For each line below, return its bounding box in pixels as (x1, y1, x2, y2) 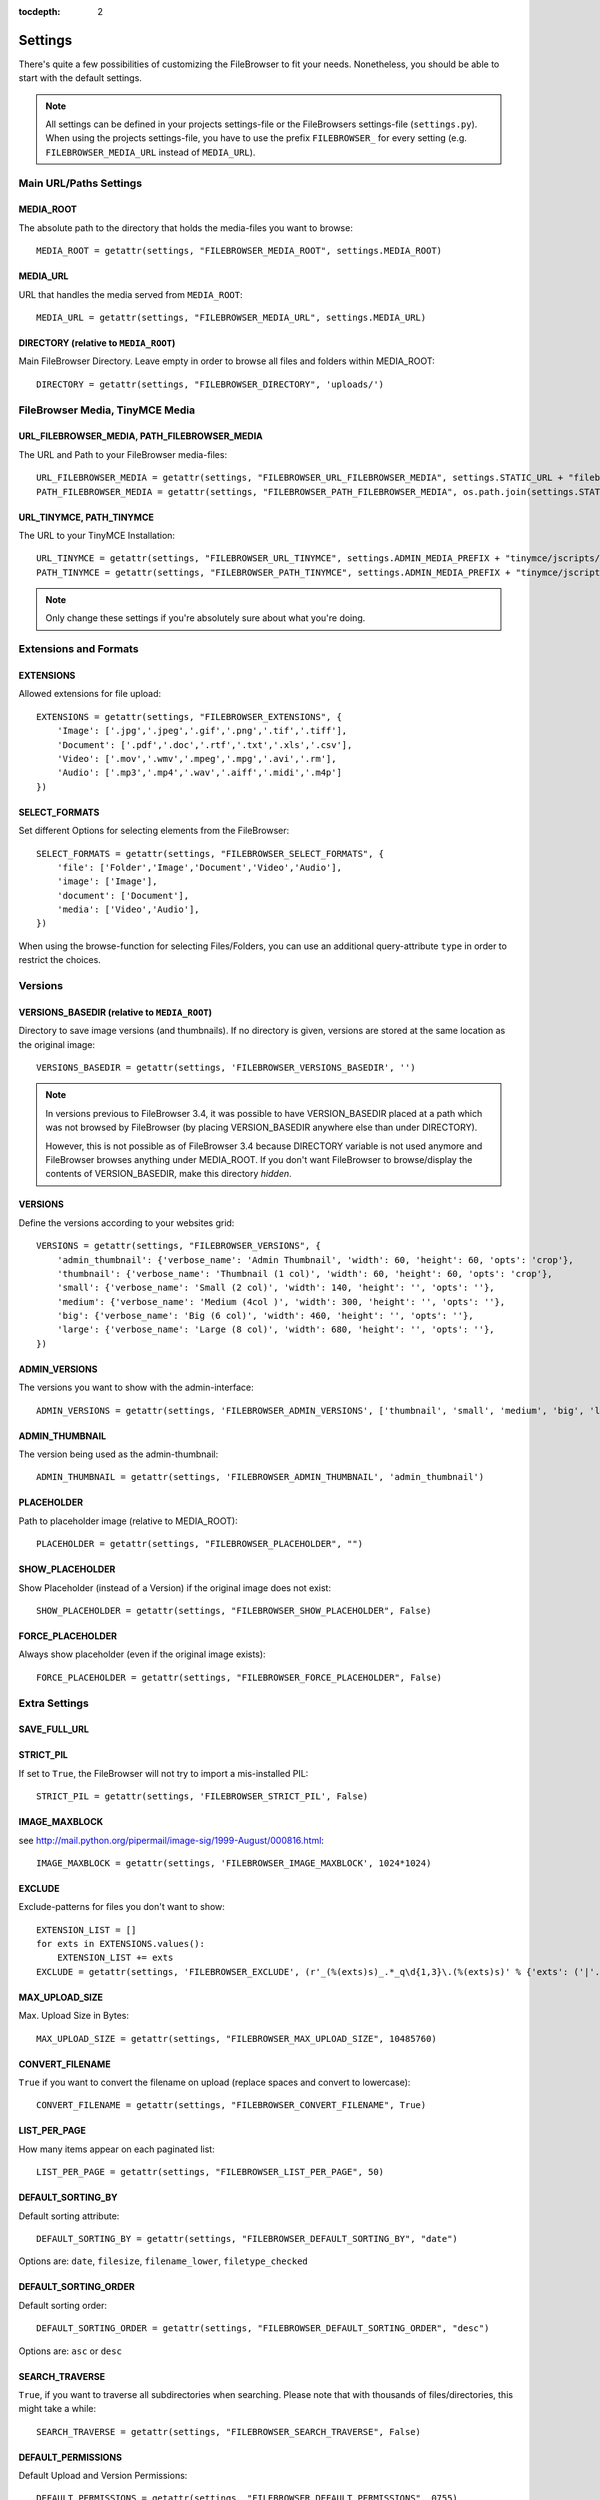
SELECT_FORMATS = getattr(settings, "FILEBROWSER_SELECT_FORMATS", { (36, 848, 385, 859)
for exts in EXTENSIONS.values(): (36, 1938, 205, 1950)
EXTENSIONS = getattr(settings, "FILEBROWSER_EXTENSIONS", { (36, 711, 342, 722)
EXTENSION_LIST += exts (56, 1952, 174, 1964)
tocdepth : (18, 6, 61, 17)
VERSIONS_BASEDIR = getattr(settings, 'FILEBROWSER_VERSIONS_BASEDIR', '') (36, 1062, 416, 1073)
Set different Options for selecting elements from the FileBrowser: (18, 825, 290, 837)
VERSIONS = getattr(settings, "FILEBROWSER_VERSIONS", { (36, 1240, 322, 1252)
